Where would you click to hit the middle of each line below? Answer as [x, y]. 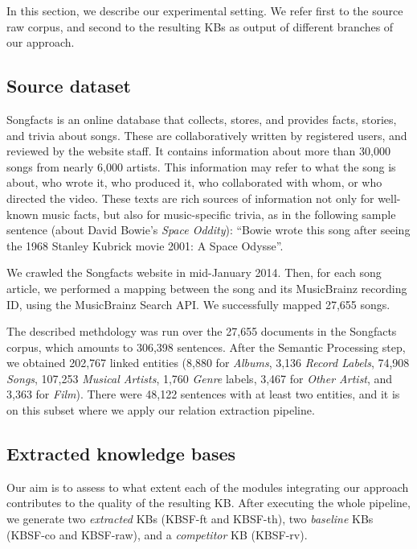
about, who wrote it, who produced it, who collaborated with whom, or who [194, 182]
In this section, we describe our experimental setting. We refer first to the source [205, 10]
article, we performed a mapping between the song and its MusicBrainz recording [207, 288]
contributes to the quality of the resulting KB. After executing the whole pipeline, [208, 503]
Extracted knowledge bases [121, 454]
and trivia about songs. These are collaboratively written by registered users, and [207, 135]
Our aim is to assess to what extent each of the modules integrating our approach [208, 487]
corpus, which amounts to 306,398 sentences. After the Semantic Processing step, [206, 347]
